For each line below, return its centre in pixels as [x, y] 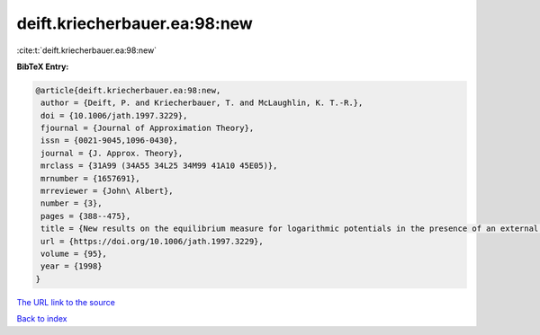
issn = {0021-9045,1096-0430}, [110, 141]
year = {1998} [72, 266]
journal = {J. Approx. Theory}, [112, 153]
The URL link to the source [66, 302]
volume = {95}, [74, 254]
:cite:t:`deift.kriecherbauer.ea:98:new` [87, 50]
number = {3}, [72, 203]
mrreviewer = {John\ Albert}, [108, 191]
